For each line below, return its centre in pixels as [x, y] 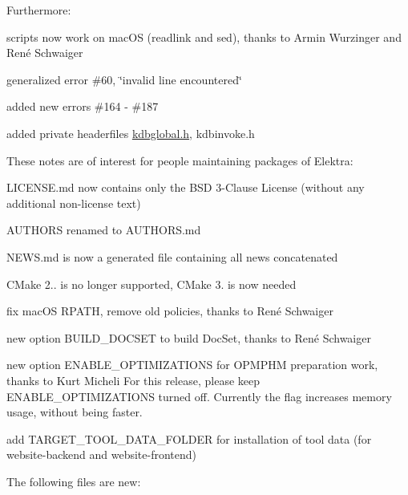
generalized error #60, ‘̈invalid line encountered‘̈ [124, 79]
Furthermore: [39, 10]
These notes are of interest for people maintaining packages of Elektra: [180, 160]
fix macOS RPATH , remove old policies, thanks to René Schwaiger [170, 311]
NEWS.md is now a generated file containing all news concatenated [172, 256]
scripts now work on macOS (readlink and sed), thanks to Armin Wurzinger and [204, 37]
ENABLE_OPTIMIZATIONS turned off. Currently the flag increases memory [199, 396]
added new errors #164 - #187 [83, 106]
